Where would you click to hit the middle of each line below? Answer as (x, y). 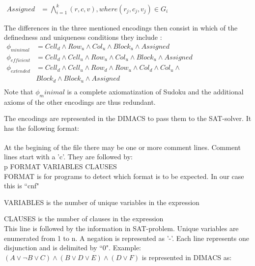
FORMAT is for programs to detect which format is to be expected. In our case (124, 176)
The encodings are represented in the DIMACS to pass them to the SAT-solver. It (128, 118)
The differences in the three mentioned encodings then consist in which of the (121, 27)
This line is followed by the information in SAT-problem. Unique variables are (121, 228)
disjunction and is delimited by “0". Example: (73, 248)
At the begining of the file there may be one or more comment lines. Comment (122, 147)
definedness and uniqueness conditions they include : (83, 37)
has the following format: (42, 128)
